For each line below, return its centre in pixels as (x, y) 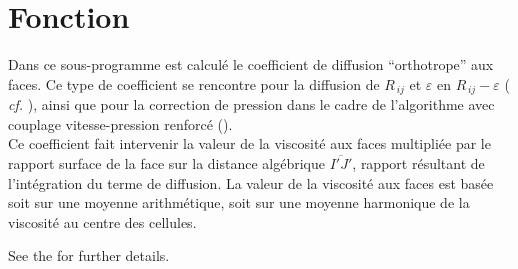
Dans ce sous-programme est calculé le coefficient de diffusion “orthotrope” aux (251, 64)
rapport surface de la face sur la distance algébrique (166, 162)
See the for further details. (89, 255)
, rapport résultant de (418, 162)
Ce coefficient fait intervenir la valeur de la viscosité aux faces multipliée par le (249, 143)
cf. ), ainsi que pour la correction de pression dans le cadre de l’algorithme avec (251, 104)
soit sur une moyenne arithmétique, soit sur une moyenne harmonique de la (239, 202)
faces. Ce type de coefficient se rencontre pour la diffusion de (194, 83)
